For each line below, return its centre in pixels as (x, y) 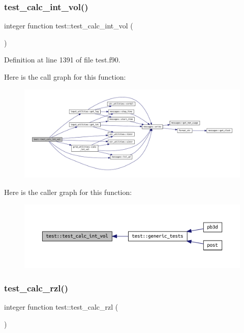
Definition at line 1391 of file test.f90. (62, 60)
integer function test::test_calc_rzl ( (61, 307)
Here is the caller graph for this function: (68, 192)
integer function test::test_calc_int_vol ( (69, 26)
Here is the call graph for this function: (65, 77)
